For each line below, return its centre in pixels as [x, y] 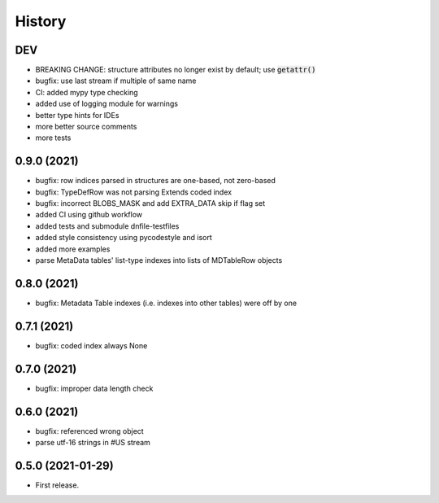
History [41, 21]
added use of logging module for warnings [107, 104]
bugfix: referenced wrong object [89, 431]
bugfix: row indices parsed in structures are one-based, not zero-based [156, 181]
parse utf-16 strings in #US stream [93, 443]
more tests [53, 138]
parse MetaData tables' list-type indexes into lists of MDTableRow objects [159, 260]
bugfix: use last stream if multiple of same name [116, 81]
